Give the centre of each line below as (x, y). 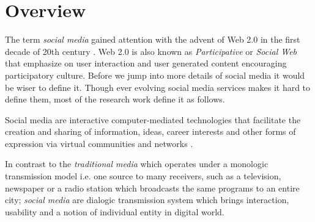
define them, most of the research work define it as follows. (115, 99)
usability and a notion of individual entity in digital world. (115, 211)
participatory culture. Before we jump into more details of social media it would (155, 75)
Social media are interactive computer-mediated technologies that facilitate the (153, 119)
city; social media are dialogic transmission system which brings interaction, (147, 200)
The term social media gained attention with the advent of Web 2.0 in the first (153, 39)
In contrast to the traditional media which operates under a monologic (137, 164)
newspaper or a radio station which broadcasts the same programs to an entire (152, 188)
